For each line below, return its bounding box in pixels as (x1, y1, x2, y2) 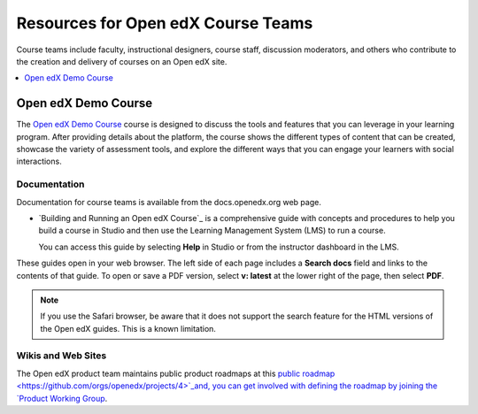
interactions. (16, 156, 62, 167)
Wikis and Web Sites (16, 349, 107, 362)
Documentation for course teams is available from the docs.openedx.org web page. (16, 196, 322, 207)
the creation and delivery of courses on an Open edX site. (16, 56, 227, 66)
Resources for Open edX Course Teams (16, 13, 313, 33)
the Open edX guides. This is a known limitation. (40, 323, 217, 333)
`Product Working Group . (16, 393, 108, 403)
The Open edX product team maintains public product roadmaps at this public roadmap (16, 368, 335, 379)
